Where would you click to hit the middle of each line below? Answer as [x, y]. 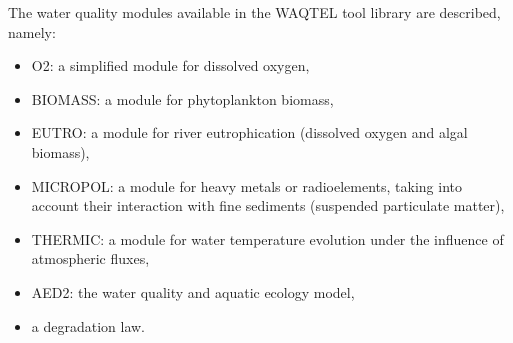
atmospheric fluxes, [90, 258]
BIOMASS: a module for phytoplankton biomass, [182, 98]
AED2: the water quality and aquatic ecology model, [193, 291]
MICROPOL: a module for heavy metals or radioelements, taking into [246, 185]
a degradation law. [88, 325]
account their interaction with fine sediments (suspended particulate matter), [268, 205]
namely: [32, 31]
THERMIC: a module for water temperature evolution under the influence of [267, 238]
